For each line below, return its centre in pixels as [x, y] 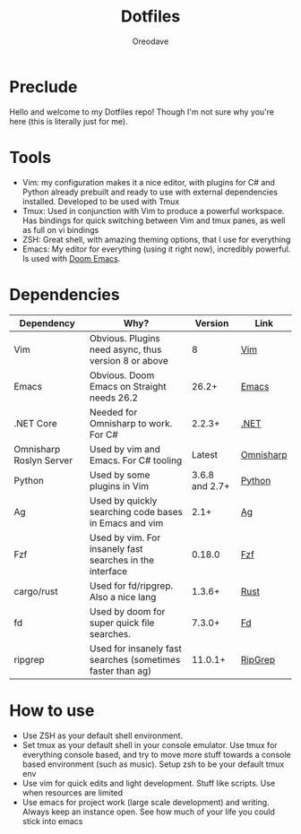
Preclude [43, 86]
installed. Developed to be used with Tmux [101, 201]
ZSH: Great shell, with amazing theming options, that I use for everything [156, 239]
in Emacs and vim [126, 523]
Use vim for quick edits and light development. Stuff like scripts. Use [149, 783]
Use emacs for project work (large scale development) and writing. [146, 802]
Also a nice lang [123, 597]
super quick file [122, 623]
